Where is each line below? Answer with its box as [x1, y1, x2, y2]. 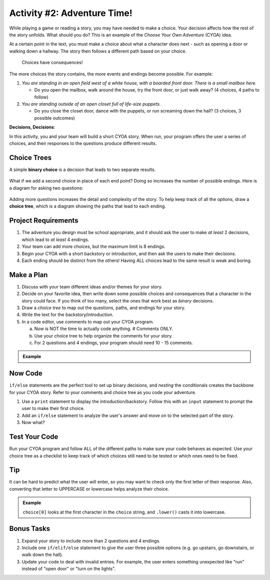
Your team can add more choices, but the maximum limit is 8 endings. [21, 243, 165, 249]
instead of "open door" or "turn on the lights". [21, 565, 116, 572]
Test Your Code [9, 432, 58, 441]
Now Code [9, 369, 42, 377]
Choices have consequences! [21, 59, 83, 65]
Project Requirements [9, 216, 78, 225]
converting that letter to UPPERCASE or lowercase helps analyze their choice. [9, 485, 169, 492]
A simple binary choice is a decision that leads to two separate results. [9, 166, 156, 172]
